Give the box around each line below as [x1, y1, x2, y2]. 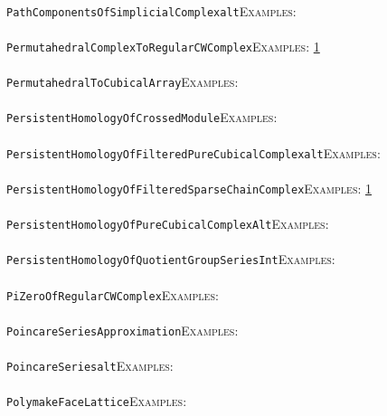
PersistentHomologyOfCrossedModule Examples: [6, 108, 278, 127]
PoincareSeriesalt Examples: [6, 356, 174, 375]
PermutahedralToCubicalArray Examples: [6, 72, 239, 91]
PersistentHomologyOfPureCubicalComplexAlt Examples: [6, 214, 329, 233]
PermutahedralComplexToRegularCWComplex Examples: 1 [6, 36, 320, 55]
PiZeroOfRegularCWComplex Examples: [6, 285, 219, 304]
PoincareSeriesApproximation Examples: [6, 320, 239, 339]
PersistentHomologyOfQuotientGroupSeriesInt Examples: [6, 250, 335, 269]
